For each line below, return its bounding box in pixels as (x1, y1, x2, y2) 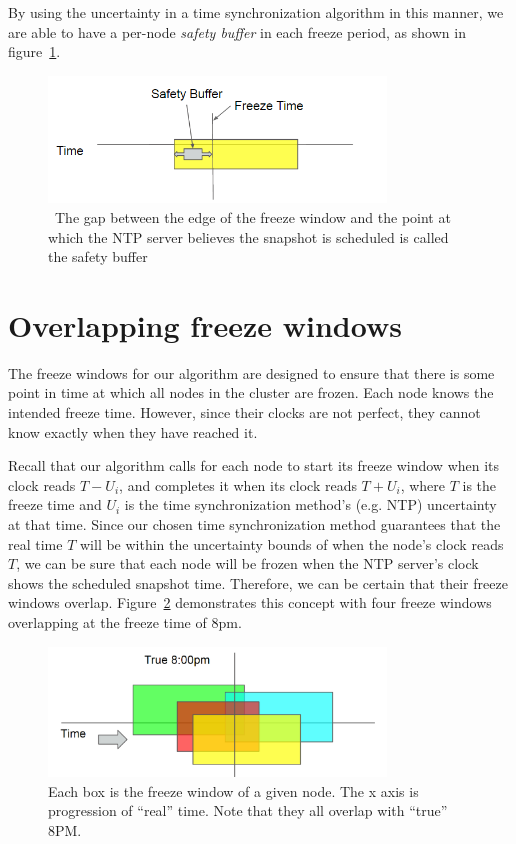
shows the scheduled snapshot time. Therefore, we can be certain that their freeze (8, 572, 508, 593)
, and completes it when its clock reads (119, 474, 357, 495)
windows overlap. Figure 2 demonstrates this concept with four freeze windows (8, 592, 492, 613)
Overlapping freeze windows (8, 304, 402, 345)
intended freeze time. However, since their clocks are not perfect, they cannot (8, 402, 481, 423)
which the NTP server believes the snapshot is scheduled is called (48, 226, 449, 247)
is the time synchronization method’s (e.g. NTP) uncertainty (124, 494, 497, 515)
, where (400, 474, 446, 495)
